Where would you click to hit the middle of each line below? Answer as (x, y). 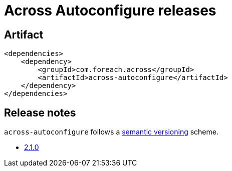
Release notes (40, 112)
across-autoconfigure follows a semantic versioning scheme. (111, 132)
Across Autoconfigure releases (110, 10)
